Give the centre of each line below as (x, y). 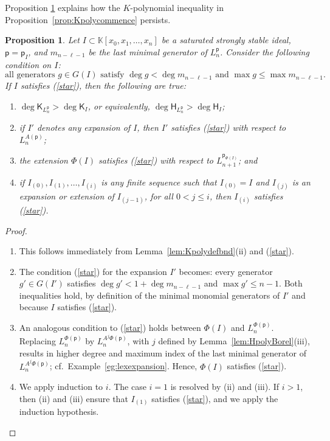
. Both (291, 283)
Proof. (16, 230)
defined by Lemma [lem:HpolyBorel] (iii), (234, 341)
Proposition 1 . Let (42, 40)
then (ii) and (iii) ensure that (74, 398)
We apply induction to (61, 387)
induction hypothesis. (59, 411)
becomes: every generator (226, 271)
